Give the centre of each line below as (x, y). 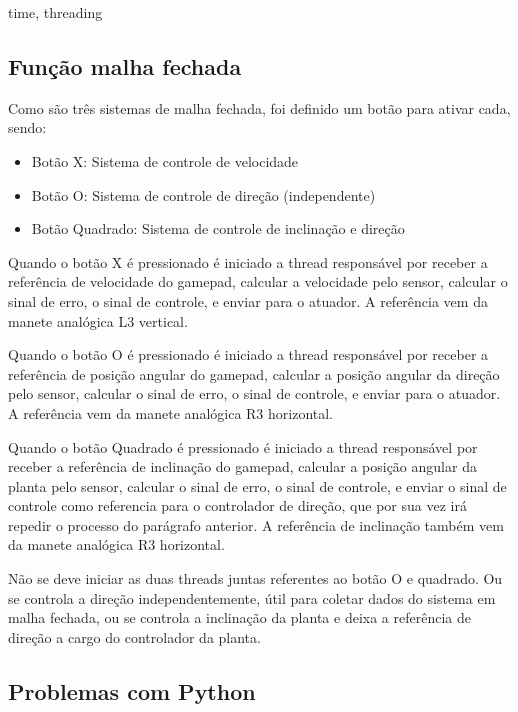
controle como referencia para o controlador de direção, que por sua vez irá (237, 505)
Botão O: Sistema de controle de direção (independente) (203, 194)
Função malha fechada (125, 65)
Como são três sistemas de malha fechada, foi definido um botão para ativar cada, (259, 107)
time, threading (55, 12)
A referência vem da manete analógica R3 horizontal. (171, 412)
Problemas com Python (132, 690)
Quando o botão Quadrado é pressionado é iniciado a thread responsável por (243, 446)
